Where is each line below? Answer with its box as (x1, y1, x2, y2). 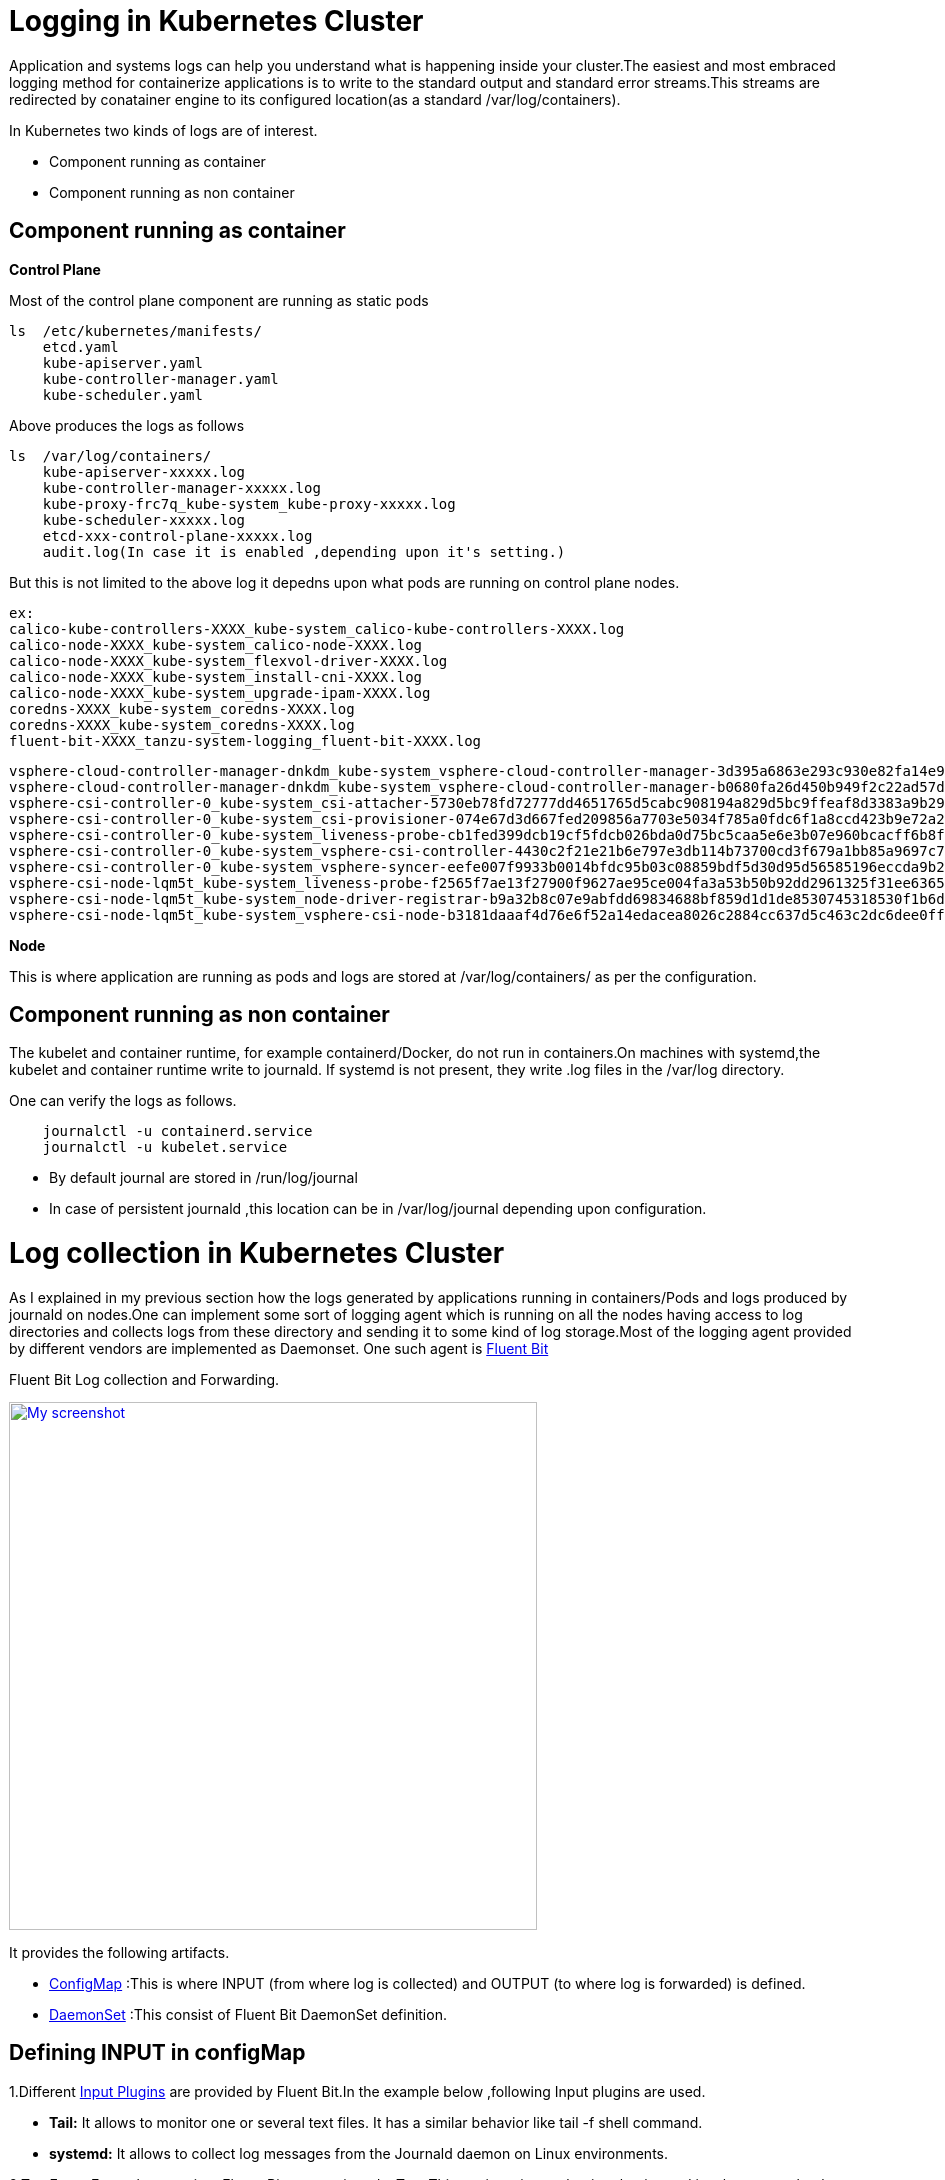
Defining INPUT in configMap (9, 2040, 306, 2066)
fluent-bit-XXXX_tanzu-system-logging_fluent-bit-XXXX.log (9, 732, 482, 749)
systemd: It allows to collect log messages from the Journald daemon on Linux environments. (49, 2144, 669, 2162)
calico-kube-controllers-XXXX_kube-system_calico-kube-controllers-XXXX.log (9, 620, 625, 637)
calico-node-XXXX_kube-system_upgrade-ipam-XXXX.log (9, 684, 431, 701)
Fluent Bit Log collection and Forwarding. (9, 1370, 280, 1388)
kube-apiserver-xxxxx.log (42, 463, 246, 480)
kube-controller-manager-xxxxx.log (42, 479, 321, 496)
